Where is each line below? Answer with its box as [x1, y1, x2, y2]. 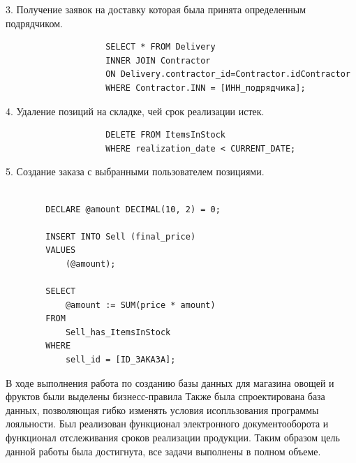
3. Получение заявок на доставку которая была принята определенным [6, 2, 306, 16]
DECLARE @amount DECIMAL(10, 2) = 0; [45, 204, 221, 214]
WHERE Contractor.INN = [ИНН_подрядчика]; [105, 82, 306, 93]
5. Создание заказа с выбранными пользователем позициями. [6, 164, 265, 179]
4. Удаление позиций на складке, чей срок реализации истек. [6, 103, 265, 118]
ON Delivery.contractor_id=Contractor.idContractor [105, 69, 350, 80]
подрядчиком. [6, 15, 63, 30]
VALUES [45, 245, 76, 256]
